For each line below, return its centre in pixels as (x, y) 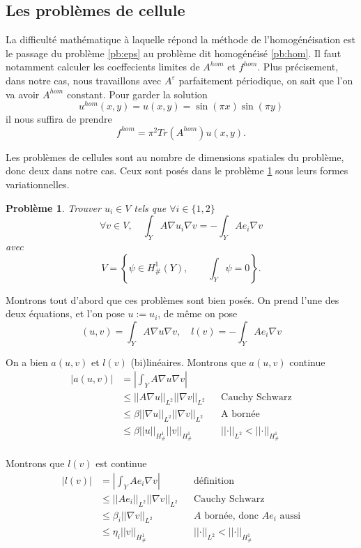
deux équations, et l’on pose (65, 313)
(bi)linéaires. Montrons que (188, 361)
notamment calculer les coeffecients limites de (103, 67)
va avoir (23, 94)
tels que (150, 207)
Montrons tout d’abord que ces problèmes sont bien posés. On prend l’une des (172, 299)
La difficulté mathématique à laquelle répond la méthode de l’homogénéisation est (181, 39)
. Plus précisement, (298, 67)
